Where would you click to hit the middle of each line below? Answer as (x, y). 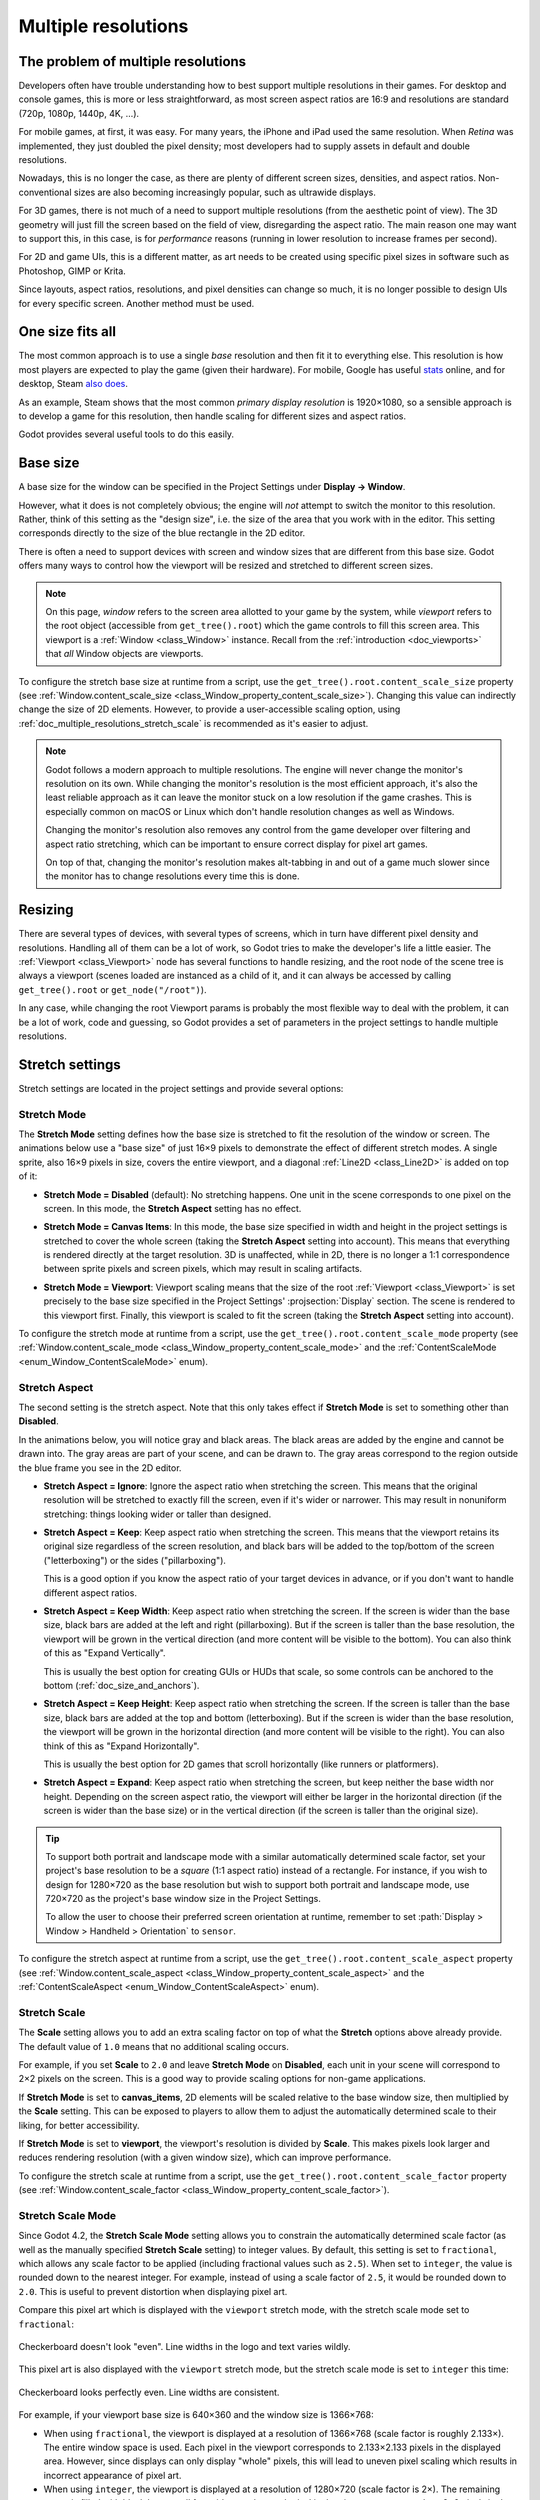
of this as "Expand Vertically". (104, 1653)
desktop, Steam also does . (73, 384)
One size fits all (67, 331)
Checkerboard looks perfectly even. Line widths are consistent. (149, 2392)
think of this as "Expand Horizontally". (121, 1746)
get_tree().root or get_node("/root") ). (112, 989)
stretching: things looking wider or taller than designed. (157, 1514)
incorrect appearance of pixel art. (112, 2475)
